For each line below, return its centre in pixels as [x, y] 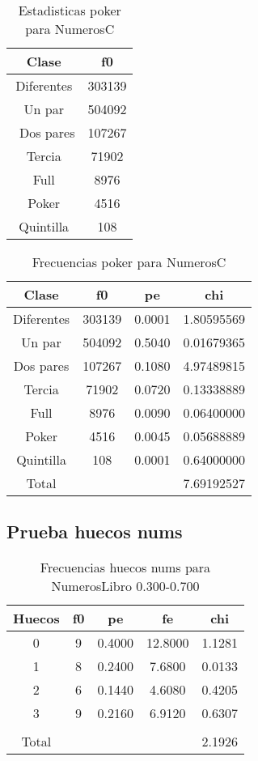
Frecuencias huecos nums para [125, 568]
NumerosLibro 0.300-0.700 [125, 586]
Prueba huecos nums [95, 531]
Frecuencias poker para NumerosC [129, 262]
